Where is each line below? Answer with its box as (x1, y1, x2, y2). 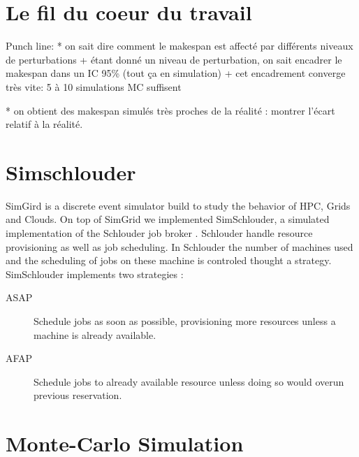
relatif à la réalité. (6, 117, 83, 131)
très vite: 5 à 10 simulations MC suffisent (6, 79, 182, 94)
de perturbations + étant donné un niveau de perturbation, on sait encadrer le (6, 52, 342, 66)
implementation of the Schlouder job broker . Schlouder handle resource (6, 226, 313, 240)
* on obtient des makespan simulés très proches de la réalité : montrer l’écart (6, 103, 335, 117)
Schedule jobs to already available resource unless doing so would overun (34, 374, 344, 389)
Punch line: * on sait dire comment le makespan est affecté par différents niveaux (6, 38, 353, 53)
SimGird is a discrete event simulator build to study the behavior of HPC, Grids (6, 198, 351, 212)
